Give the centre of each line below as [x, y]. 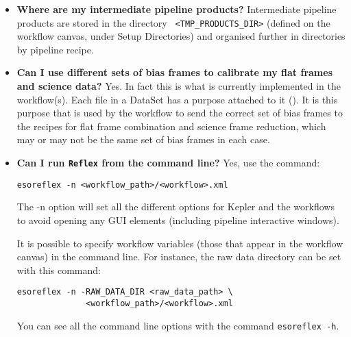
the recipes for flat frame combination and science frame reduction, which [171, 126]
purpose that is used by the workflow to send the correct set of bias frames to [180, 113]
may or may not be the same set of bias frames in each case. [143, 139]
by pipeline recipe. [55, 49]
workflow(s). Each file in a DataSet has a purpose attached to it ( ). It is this [177, 99]
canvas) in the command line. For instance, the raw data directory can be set [179, 257]
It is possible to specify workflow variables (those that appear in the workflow [180, 243]
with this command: [59, 270]
